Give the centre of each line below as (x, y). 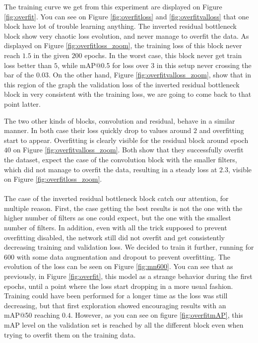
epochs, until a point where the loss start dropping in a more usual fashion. (119, 286)
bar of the (19, 75)
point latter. (22, 103)
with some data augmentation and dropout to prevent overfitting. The (123, 256)
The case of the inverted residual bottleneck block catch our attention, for (116, 198)
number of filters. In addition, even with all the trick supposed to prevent (116, 228)
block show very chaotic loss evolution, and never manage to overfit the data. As (127, 35)
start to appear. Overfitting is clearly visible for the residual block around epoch (126, 140)
